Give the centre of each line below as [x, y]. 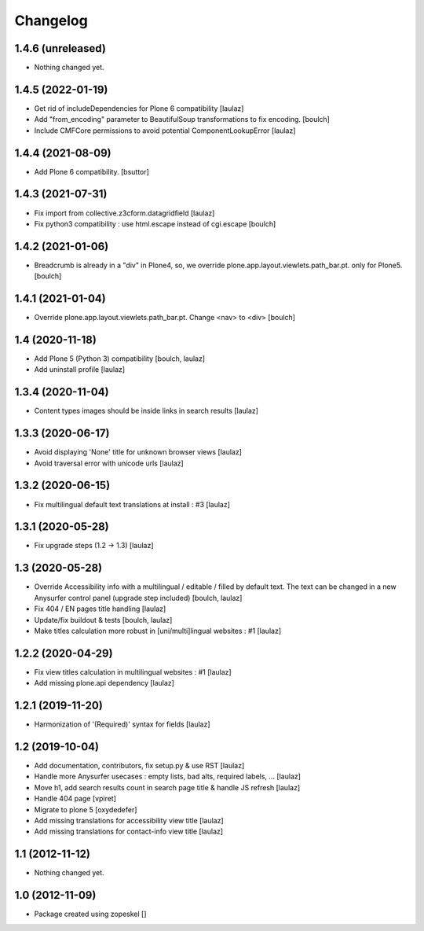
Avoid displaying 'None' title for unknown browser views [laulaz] [138, 452]
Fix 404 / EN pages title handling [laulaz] [100, 609]
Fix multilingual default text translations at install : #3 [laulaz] [132, 504]
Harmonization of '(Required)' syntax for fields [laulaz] [122, 724]
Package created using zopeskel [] [90, 914]
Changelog [51, 20]
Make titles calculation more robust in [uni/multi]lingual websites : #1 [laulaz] [158, 631]
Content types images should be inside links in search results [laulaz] [146, 411]
